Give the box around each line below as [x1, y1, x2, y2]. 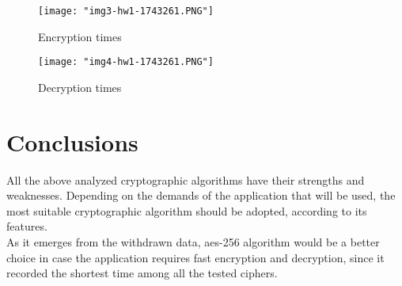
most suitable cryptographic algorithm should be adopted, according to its [6, 202, 367, 219]
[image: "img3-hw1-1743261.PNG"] [38, 6, 214, 17]
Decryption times [38, 78, 122, 95]
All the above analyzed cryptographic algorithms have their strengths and [6, 171, 365, 188]
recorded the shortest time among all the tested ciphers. [6, 265, 278, 281]
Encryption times [38, 28, 122, 44]
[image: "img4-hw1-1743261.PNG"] [38, 56, 214, 68]
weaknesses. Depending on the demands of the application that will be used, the [6, 187, 396, 204]
